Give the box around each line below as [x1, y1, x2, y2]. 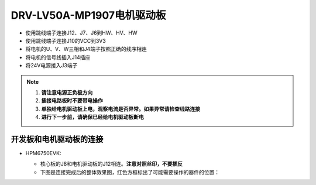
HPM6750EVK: [25, 149, 61, 156]
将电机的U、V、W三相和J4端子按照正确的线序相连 [25, 46, 147, 53]
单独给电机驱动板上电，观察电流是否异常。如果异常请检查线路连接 [41, 105, 200, 112]
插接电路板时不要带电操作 [41, 97, 103, 104]
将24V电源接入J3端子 [25, 62, 78, 69]
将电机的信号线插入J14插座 [25, 53, 91, 61]
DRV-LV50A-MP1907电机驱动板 [11, 9, 166, 22]
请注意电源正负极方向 [41, 88, 93, 96]
